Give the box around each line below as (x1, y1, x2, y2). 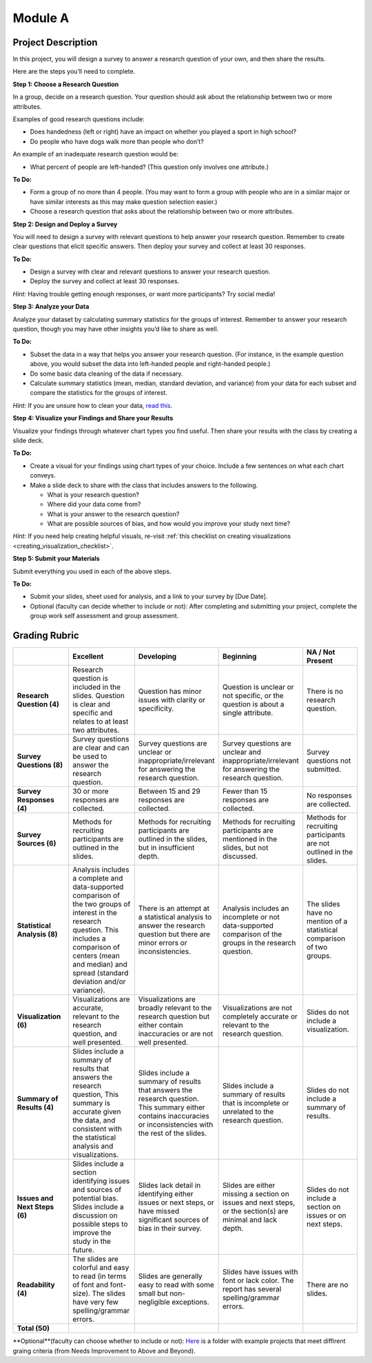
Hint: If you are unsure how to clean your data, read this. (12, 401, 173, 409)
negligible (138, 1298, 170, 1307)
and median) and (72, 960, 127, 970)
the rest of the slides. (138, 1129, 207, 1138)
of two (307, 943, 328, 952)
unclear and (222, 748, 262, 757)
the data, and (72, 1116, 116, 1125)
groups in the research (222, 938, 296, 947)
